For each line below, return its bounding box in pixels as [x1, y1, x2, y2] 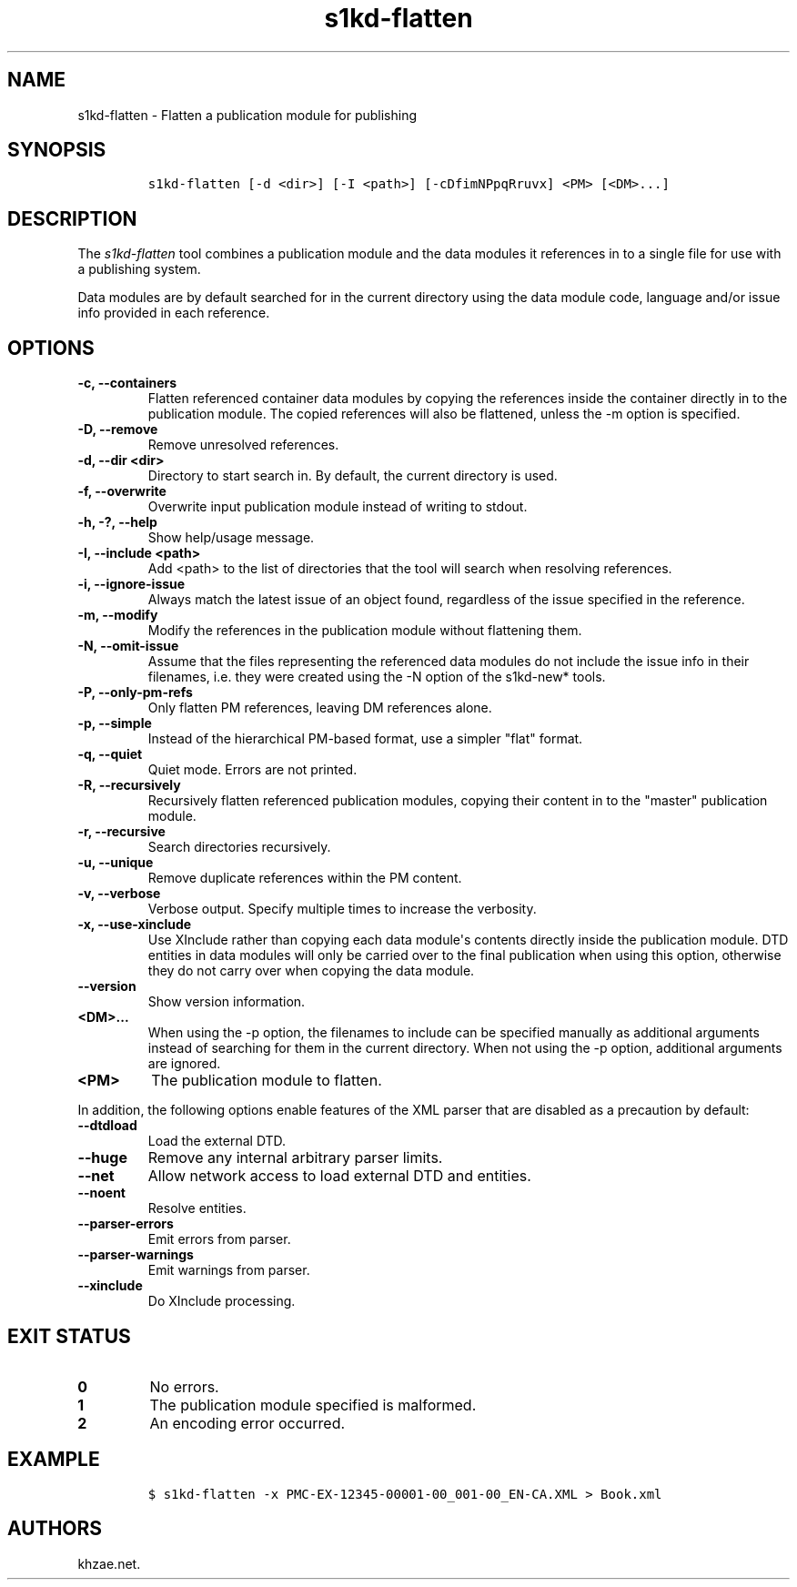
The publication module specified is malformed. [149, 1395, 477, 1414]
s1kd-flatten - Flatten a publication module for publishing [77, 106, 418, 123]
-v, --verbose [77, 885, 161, 902]
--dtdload [77, 1117, 137, 1134]
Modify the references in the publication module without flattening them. [147, 622, 582, 639]
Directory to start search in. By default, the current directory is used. [147, 468, 558, 484]
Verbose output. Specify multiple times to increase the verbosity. [147, 901, 537, 917]
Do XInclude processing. [147, 1293, 296, 1309]
